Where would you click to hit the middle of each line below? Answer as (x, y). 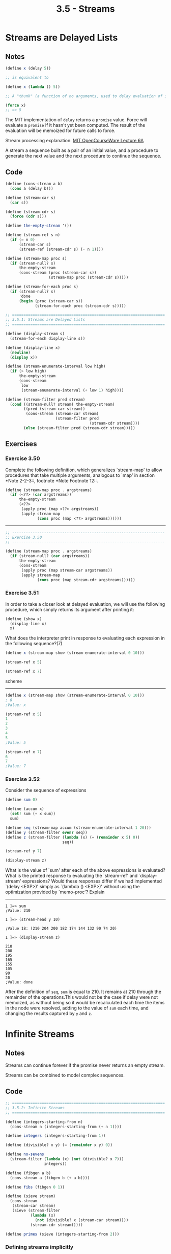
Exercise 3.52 (23, 779)
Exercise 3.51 (22, 593)
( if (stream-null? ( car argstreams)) (50, 556)
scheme (14, 681)
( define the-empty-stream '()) (38, 226)
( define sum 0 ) (21, 800)
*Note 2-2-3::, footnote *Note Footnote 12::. (52, 480)
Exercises (21, 444)
